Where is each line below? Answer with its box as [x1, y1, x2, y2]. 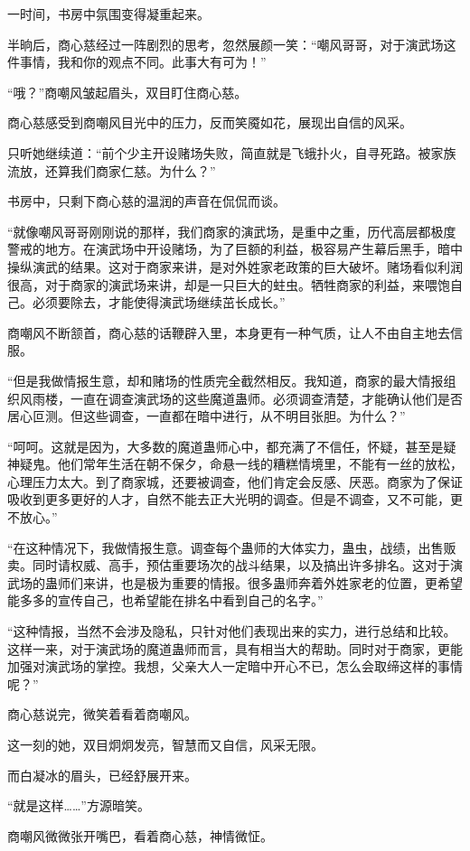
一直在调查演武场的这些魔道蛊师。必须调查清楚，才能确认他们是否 [70, 388, 463, 407]
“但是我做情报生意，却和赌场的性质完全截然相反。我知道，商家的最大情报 [7, 370, 444, 389]
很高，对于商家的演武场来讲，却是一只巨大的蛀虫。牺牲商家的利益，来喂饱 [7, 275, 450, 294]
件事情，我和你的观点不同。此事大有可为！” [7, 52, 267, 71]
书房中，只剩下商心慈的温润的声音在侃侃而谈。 [7, 192, 286, 210]
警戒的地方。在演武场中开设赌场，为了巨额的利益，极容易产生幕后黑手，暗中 [7, 239, 463, 258]
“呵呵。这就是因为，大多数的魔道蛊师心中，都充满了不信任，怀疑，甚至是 [7, 436, 444, 455]
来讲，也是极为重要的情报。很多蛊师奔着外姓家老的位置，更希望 [82, 573, 463, 592]
